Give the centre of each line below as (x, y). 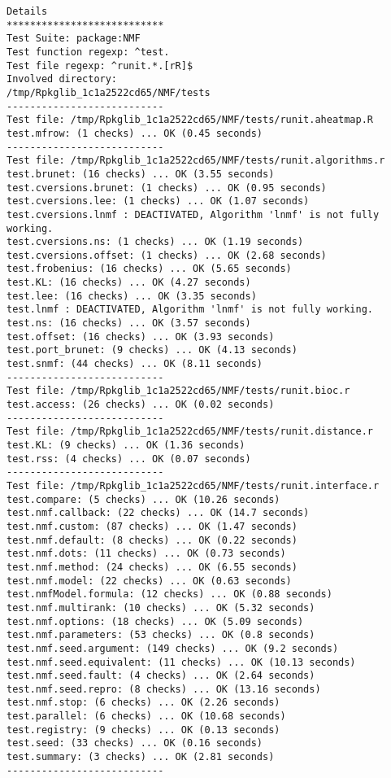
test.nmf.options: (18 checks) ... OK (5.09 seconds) (155, 621)
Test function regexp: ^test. (88, 52)
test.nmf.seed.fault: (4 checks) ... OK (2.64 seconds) (161, 676)
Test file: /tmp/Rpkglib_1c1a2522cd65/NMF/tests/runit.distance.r (190, 432)
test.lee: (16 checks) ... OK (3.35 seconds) (132, 296)
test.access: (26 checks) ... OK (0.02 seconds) (141, 405)
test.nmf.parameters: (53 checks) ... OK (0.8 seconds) (161, 635)
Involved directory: (62, 79)
